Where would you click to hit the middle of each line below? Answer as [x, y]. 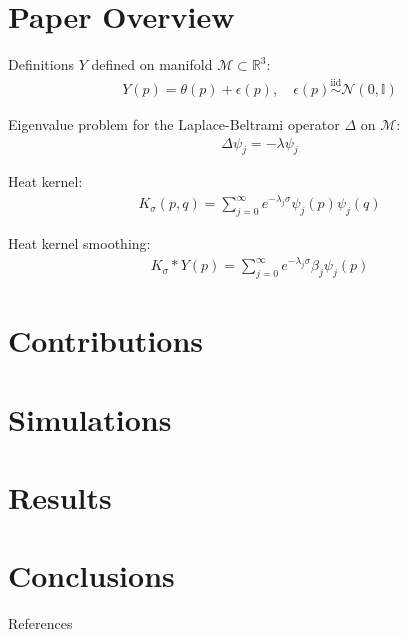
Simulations [90, 418]
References [40, 623]
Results [60, 497]
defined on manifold [152, 64]
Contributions [106, 340]
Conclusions [91, 575]
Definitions [41, 64]
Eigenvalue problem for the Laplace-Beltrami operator [174, 123]
